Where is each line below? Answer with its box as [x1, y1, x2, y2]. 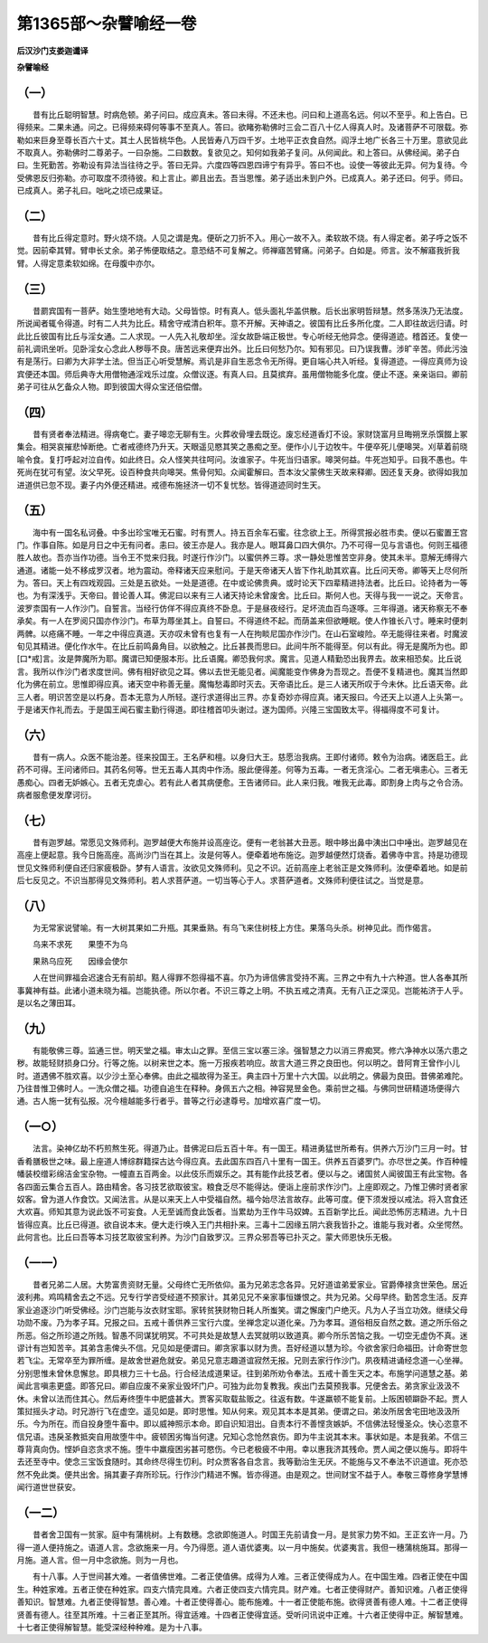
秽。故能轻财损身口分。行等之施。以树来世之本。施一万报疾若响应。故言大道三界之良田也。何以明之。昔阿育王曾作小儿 [16, 1058, 460, 1068]
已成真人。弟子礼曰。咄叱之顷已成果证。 [16, 185, 167, 196]
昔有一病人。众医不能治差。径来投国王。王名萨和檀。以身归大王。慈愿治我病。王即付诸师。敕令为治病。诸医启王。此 [32, 751, 468, 762]
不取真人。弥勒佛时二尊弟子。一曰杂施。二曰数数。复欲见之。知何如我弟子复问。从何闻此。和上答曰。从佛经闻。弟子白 [16, 147, 460, 158]
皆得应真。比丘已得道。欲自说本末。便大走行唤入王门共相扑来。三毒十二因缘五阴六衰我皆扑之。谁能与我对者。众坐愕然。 [16, 1219, 468, 1230]
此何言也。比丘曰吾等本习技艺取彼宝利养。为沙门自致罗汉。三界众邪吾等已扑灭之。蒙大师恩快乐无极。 [16, 1231, 397, 1243]
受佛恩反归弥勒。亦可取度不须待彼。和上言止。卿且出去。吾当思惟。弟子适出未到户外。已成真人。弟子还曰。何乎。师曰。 [16, 172, 468, 183]
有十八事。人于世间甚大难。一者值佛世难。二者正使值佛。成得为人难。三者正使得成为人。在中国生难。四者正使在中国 [32, 1571, 468, 1582]
